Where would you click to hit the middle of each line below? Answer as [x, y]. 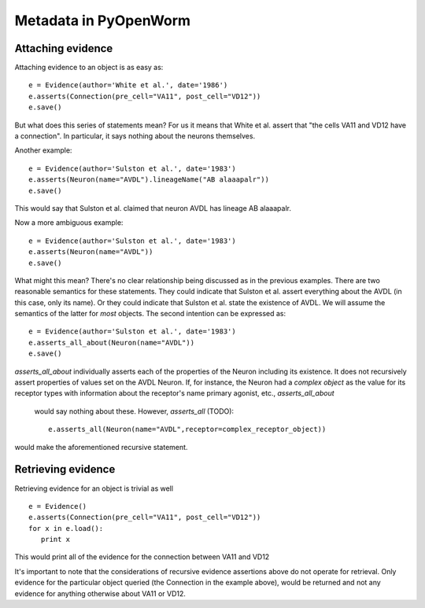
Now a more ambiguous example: [69, 223]
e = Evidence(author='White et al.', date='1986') [128, 85]
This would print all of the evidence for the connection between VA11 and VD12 [142, 557]
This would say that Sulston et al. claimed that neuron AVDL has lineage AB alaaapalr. [153, 208]
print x [55, 540]
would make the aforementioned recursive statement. [101, 447]
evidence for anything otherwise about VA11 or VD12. [100, 593]
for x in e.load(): [66, 528]
